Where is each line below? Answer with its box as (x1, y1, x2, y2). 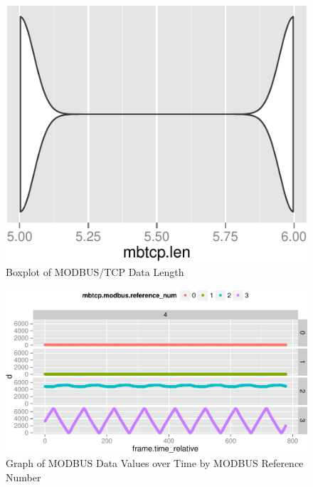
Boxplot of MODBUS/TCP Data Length (6, 265, 184, 280)
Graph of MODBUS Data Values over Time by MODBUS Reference (6, 456, 304, 471)
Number (6, 469, 41, 484)
